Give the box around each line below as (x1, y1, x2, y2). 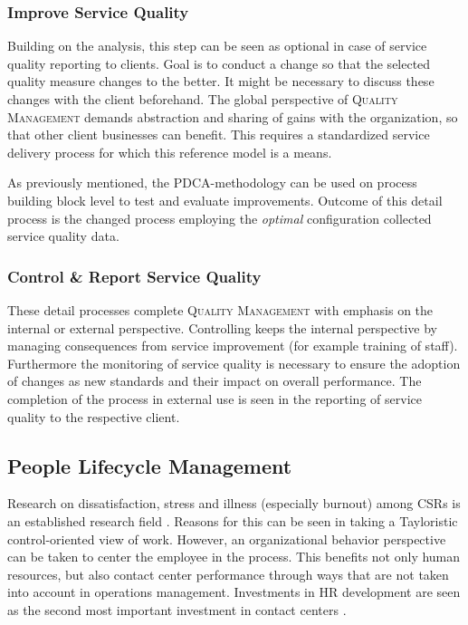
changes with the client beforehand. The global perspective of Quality (7, 90, 398, 108)
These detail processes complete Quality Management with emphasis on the (7, 300, 434, 319)
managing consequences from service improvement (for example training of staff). (7, 336, 458, 355)
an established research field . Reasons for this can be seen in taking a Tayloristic (7, 511, 458, 530)
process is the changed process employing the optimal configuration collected (7, 208, 432, 227)
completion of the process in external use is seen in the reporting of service (7, 389, 422, 408)
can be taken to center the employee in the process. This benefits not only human (7, 547, 461, 566)
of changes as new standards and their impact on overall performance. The (7, 371, 422, 390)
